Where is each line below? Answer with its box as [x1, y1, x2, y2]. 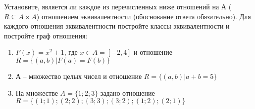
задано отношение [100, 87, 155, 98]
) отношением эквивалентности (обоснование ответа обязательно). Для [36, 11, 251, 21]
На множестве [15, 87, 58, 98]
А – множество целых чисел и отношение [15, 71, 142, 81]
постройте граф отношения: [4, 30, 88, 40]
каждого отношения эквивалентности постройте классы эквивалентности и [4, 21, 230, 31]
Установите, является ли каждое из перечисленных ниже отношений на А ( [4, 1, 232, 11]
